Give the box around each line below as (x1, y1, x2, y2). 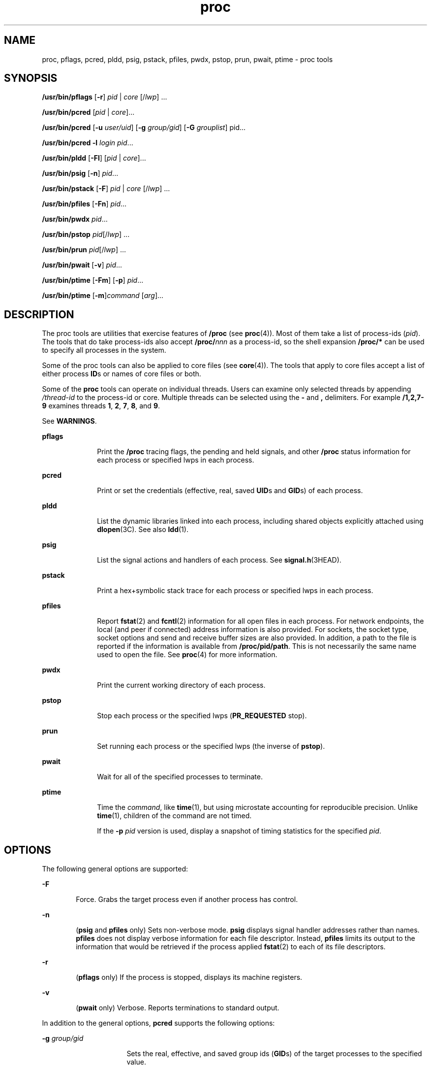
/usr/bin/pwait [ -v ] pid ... (42, 261, 123, 269)
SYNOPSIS (4, 72, 58, 85)
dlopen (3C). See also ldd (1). (97, 525, 188, 534)
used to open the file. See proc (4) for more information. (97, 650, 277, 659)
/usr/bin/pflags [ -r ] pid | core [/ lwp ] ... (42, 93, 167, 101)
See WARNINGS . (42, 417, 97, 426)
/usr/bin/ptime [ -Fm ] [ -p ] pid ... (42, 276, 144, 285)
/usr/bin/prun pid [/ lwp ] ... (42, 245, 126, 254)
